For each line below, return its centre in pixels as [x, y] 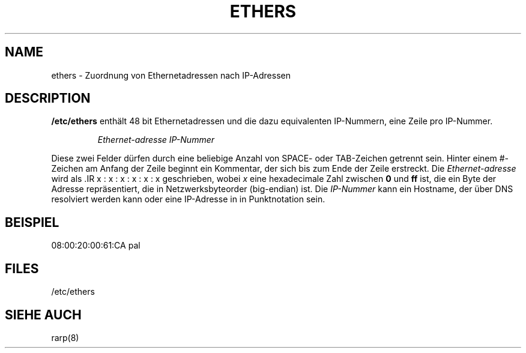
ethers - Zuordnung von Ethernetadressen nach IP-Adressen [171, 75]
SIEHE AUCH [43, 315]
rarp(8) [65, 337]
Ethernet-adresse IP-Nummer [156, 140]
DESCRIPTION [48, 98]
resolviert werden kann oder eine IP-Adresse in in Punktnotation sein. [188, 199]
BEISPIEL [32, 222]
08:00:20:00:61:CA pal [96, 246]
